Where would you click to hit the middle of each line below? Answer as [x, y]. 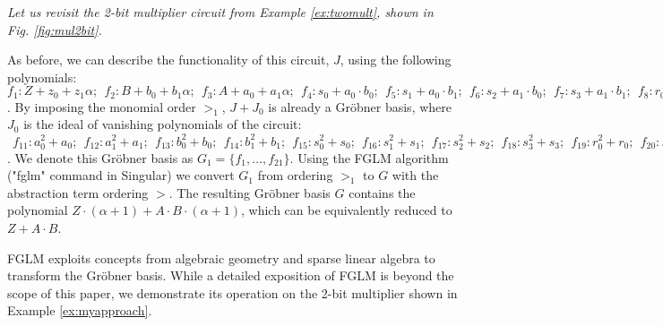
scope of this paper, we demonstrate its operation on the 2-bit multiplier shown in [232, 292]
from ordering [295, 175]
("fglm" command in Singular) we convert [121, 175]
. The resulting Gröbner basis [250, 192]
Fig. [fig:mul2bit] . [55, 29]
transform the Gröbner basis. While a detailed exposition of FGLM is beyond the [231, 275]
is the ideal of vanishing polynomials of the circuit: [163, 124]
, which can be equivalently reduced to [347, 210]
